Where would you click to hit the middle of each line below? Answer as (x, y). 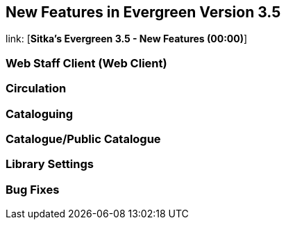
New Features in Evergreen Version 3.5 (143, 12)
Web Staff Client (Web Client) (86, 63)
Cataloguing (40, 114)
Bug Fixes (33, 189)
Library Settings (50, 164)
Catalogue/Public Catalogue (83, 139)
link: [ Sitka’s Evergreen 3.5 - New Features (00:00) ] (127, 39)
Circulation (36, 89)
